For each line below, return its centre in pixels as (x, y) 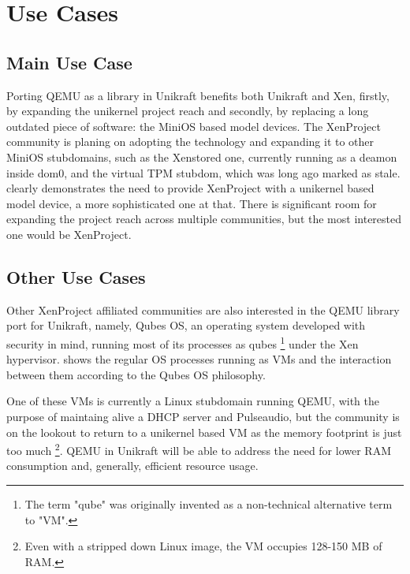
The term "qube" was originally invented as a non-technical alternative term (209, 503)
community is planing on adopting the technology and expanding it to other (190, 142)
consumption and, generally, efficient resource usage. (132, 466)
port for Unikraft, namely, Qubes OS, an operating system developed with (186, 325)
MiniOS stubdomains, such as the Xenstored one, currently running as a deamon (202, 157)
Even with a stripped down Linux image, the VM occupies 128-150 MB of (203, 546)
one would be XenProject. (69, 234)
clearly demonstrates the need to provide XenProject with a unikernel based (190, 188)
